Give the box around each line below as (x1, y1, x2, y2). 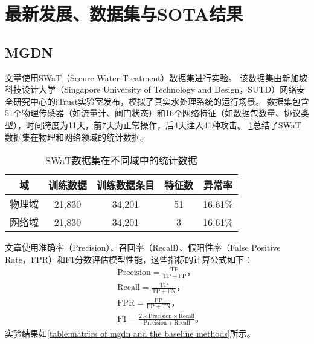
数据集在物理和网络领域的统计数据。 (5, 130, 149, 143)
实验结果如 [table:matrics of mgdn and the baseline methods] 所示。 (5, 327, 255, 340)
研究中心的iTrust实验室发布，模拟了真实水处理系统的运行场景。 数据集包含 (13, 94, 309, 107)
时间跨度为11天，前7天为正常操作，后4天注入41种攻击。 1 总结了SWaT (25, 118, 301, 131)
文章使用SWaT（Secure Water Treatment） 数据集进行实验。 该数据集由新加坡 (5, 71, 308, 84)
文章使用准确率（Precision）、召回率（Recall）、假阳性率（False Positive (5, 241, 281, 254)
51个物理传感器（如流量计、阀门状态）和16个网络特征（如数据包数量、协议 (5, 107, 301, 119)
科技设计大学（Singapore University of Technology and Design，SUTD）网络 (5, 83, 297, 96)
